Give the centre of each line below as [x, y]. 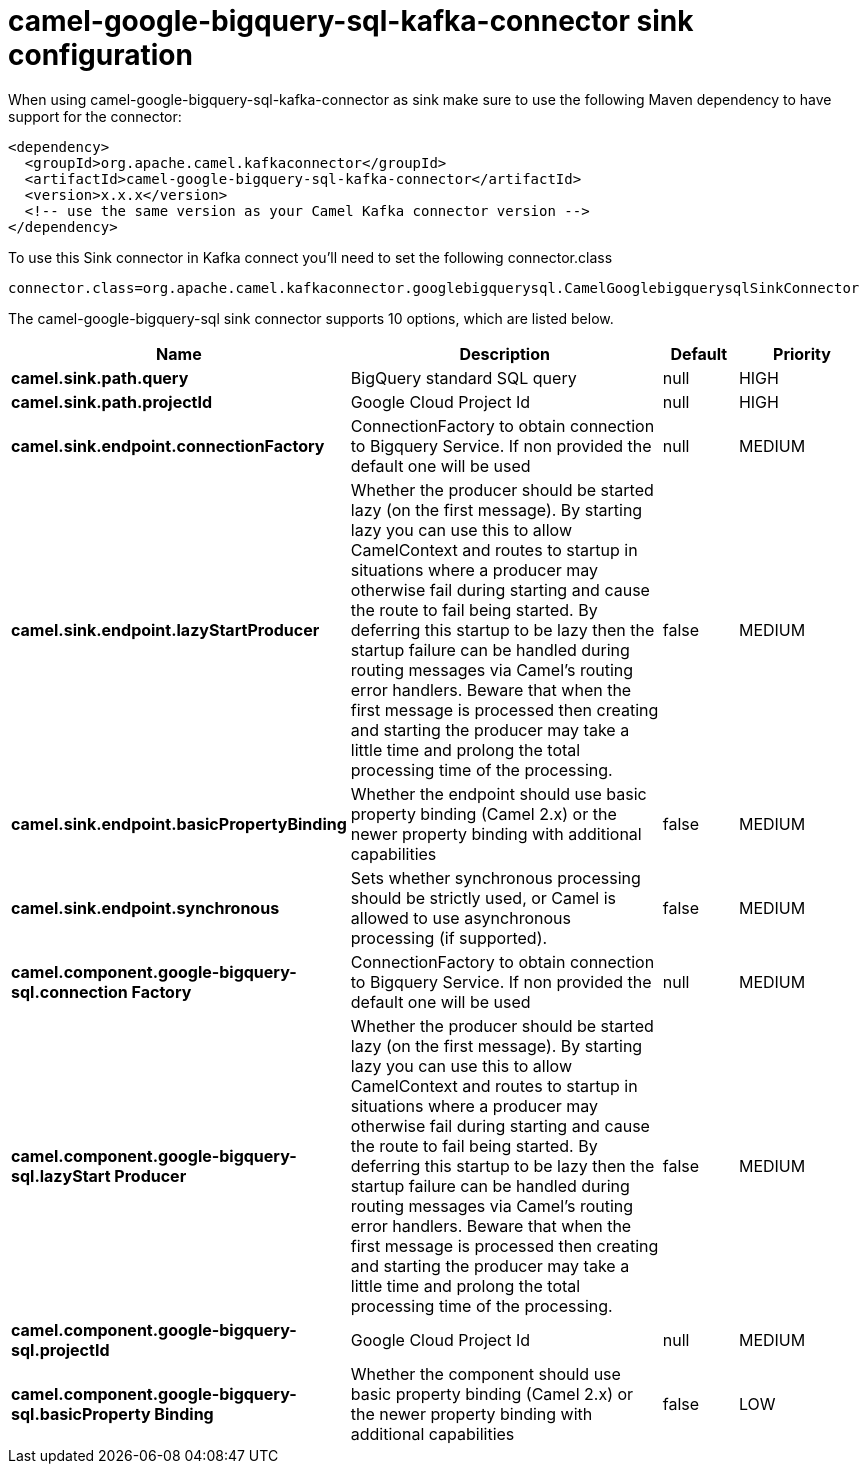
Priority [802, 353]
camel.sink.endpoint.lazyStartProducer [165, 629]
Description [504, 353]
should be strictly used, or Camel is [483, 897]
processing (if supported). [449, 937]
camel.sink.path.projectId [112, 401]
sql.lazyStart [61, 1175]
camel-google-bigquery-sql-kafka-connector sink [351, 21]
